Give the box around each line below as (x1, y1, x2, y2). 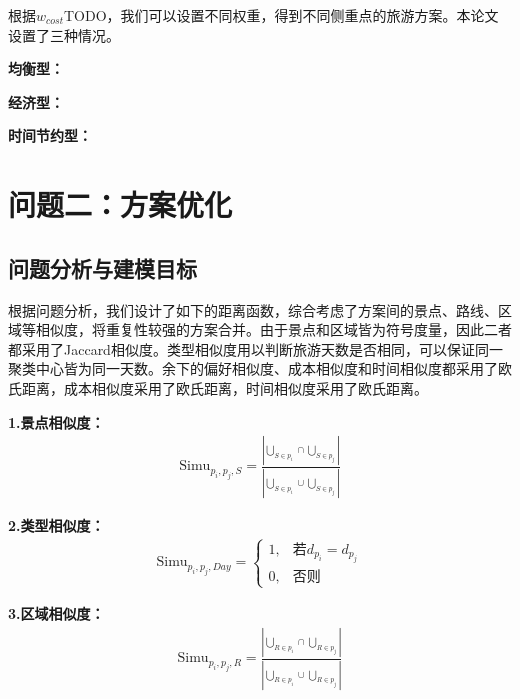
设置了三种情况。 (8, 24, 120, 45)
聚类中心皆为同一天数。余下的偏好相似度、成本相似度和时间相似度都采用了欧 (8, 358, 512, 379)
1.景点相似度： (8, 411, 105, 432)
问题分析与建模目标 (8, 252, 197, 283)
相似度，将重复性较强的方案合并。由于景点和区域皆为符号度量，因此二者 (35, 319, 512, 340)
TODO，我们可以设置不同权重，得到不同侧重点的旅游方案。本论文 (63, 5, 499, 25)
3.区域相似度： (8, 603, 105, 624)
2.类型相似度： (8, 514, 105, 535)
